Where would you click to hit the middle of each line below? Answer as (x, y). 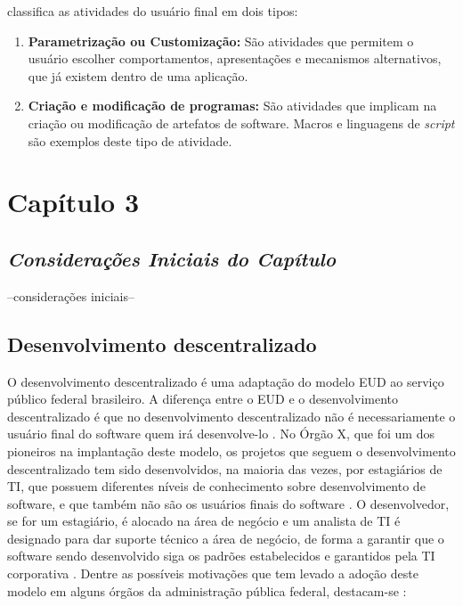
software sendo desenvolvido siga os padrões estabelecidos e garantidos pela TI (221, 556)
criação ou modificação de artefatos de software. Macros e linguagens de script (241, 123)
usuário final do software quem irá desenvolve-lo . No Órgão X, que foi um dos (221, 434)
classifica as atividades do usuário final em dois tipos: (153, 11)
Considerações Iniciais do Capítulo (172, 258)
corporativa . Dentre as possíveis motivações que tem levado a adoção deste (213, 573)
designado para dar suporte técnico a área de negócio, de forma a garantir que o (226, 538)
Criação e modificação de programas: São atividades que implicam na (232, 106)
